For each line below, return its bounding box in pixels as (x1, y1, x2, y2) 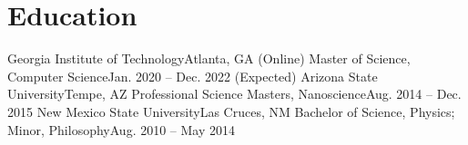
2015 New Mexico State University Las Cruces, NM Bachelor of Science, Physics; (7, 101, 455, 121)
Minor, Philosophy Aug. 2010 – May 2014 (7, 120, 236, 139)
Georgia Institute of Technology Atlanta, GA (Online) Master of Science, (7, 49, 411, 68)
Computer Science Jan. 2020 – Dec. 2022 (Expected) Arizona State (7, 66, 378, 85)
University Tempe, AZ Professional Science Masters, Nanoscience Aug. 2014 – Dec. (7, 84, 462, 103)
